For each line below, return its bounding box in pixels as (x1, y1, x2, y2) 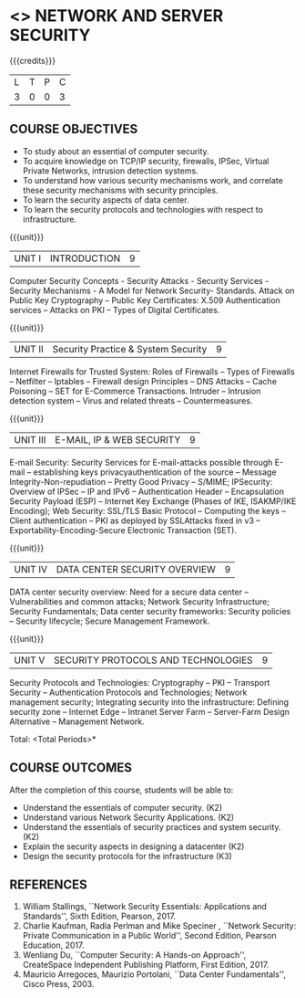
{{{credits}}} (9, 55, 56, 66)
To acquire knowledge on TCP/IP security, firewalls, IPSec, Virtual (22, 155, 269, 166)
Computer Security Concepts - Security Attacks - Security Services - (9, 275, 269, 286)
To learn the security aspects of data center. (22, 194, 189, 205)
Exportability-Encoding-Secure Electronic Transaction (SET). (9, 524, 237, 535)
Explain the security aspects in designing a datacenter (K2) (22, 841, 245, 852)
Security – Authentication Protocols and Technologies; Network (9, 687, 248, 698)
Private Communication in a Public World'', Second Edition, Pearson (22, 930, 278, 941)
